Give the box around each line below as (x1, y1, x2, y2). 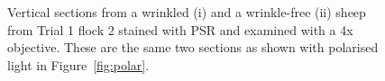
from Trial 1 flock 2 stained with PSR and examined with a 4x (7, 20, 353, 39)
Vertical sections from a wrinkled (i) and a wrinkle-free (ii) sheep (7, 3, 366, 21)
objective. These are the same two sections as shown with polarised (7, 38, 379, 57)
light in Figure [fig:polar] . (7, 55, 150, 74)
